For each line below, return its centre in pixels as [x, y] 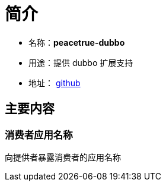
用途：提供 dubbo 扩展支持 [81, 62]
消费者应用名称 [39, 135]
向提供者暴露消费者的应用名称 [63, 157]
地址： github [55, 83]
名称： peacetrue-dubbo [77, 42]
